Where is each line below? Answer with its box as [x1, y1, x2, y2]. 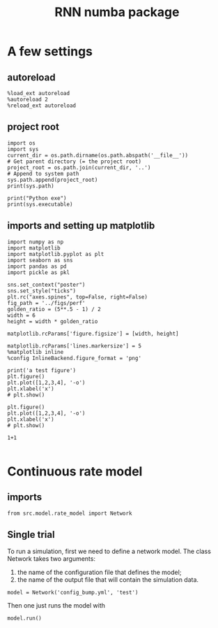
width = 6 [7, 312, 36, 319]
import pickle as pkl [7, 269, 70, 276]
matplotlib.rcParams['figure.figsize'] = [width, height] [7, 330, 179, 337]
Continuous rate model [7, 463, 143, 479]
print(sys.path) [7, 183, 54, 190]
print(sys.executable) [7, 201, 73, 208]
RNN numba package [54, 4, 180, 20]
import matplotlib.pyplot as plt [7, 250, 104, 257]
